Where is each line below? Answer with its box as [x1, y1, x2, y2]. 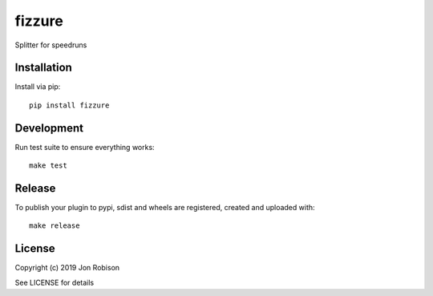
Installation [14, 61, 72, 75]
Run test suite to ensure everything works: [14, 142, 156, 152]
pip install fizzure [29, 100, 110, 110]
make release [29, 221, 80, 230]
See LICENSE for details [14, 278, 95, 287]
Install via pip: [14, 82, 61, 91]
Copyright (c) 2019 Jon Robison [14, 263, 120, 273]
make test [29, 161, 67, 170]
